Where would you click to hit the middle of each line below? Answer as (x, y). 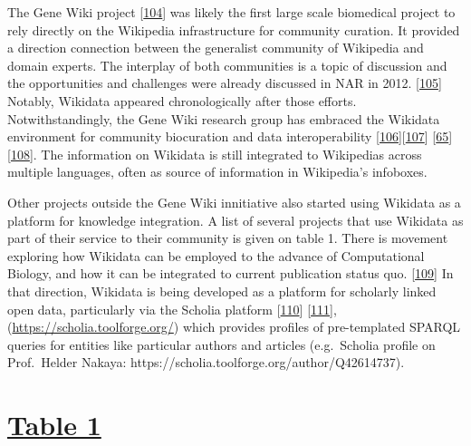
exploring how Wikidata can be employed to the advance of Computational (216, 255)
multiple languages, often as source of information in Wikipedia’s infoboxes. (217, 172)
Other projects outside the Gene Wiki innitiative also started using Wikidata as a (234, 202)
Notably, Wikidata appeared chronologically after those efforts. (182, 100)
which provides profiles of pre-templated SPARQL (322, 327)
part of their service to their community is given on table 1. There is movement (228, 238)
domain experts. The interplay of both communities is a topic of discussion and (227, 65)
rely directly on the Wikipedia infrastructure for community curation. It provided (234, 29)
